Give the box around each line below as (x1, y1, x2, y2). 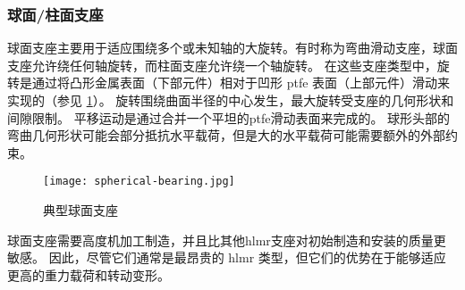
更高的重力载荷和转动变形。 (7, 265, 170, 284)
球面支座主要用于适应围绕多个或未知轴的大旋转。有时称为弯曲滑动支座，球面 (7, 38, 458, 57)
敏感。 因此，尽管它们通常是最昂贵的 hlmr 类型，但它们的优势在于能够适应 (7, 248, 446, 267)
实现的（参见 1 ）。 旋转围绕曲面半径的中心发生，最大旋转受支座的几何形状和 (7, 91, 454, 109)
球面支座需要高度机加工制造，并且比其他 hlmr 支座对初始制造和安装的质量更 (7, 230, 446, 249)
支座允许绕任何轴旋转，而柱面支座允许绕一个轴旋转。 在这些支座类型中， (7, 55, 437, 74)
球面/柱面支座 (7, 3, 104, 25)
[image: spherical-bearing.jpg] (43, 175, 235, 188)
